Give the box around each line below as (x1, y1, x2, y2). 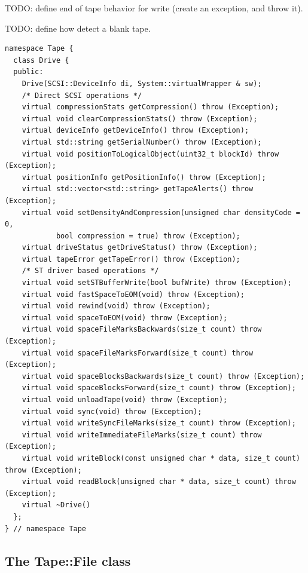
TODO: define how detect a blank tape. (5, 22, 151, 34)
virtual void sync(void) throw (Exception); (22, 407, 202, 416)
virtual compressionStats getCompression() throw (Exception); (22, 103, 279, 112)
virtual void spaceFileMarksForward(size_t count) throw (22, 348, 254, 357)
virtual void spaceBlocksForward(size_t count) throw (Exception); (22, 384, 296, 393)
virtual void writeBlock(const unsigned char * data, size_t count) (22, 454, 300, 462)
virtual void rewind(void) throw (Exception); (22, 302, 211, 311)
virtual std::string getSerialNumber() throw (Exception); (22, 137, 262, 146)
